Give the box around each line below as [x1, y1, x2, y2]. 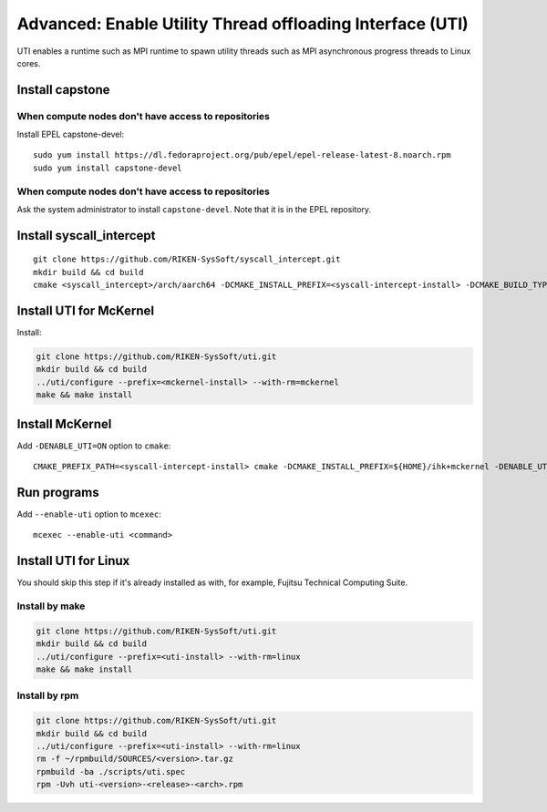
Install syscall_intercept [16, 228, 156, 243]
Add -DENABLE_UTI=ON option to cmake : [16, 440, 171, 451]
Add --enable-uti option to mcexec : [16, 509, 161, 519]
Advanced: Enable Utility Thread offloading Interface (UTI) [16, 14, 469, 34]
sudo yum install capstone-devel [33, 162, 182, 173]
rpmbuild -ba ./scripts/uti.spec [36, 766, 186, 776]
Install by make [16, 600, 86, 612]
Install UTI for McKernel [16, 303, 155, 319]
